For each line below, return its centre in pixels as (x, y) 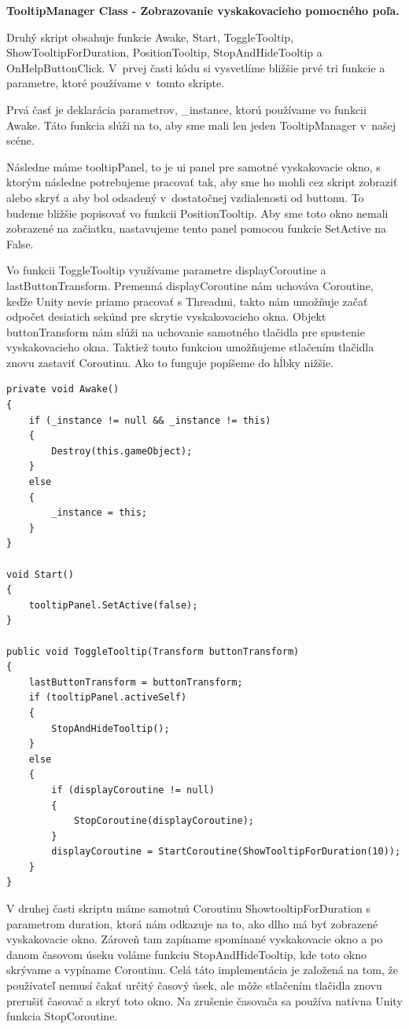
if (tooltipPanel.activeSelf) (108, 698)
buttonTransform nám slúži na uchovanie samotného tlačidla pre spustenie (186, 331)
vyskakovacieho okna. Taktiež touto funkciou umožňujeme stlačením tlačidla (190, 347)
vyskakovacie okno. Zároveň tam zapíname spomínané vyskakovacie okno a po (195, 939)
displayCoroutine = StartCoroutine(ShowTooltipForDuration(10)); (226, 852)
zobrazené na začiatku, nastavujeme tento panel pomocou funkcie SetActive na (197, 228)
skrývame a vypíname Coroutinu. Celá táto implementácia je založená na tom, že (202, 970)
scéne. (20, 140)
